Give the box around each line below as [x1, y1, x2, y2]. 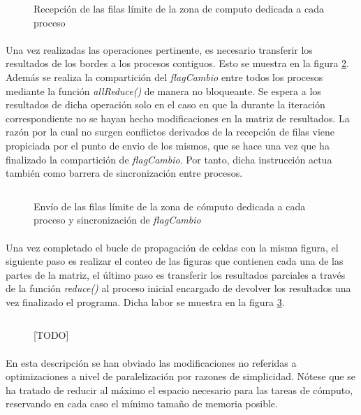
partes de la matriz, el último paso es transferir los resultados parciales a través [6, 267, 346, 282]
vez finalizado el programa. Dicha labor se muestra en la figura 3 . [6, 294, 285, 309]
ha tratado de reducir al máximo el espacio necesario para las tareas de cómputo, [6, 382, 353, 397]
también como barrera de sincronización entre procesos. [6, 166, 243, 180]
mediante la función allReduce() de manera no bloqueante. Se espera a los [6, 83, 321, 98]
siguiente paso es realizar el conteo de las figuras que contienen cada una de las [6, 254, 344, 268]
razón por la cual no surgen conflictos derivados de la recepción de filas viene [6, 124, 335, 139]
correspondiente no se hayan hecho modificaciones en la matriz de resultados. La [6, 110, 350, 125]
